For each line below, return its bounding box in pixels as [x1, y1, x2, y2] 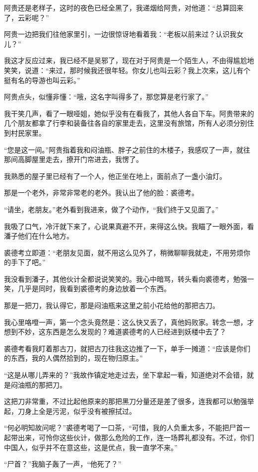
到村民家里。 [4, 127, 46, 138]
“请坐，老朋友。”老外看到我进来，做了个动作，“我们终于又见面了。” [4, 204, 219, 214]
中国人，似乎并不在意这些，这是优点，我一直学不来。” [4, 442, 178, 452]
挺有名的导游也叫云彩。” [4, 75, 80, 85]
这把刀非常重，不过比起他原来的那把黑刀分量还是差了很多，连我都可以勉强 [4, 396, 247, 406]
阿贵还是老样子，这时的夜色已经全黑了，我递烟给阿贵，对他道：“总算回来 [4, 2, 244, 12]
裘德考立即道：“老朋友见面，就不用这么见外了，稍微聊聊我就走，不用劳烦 [4, 247, 244, 257]
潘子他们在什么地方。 [4, 231, 73, 241]
